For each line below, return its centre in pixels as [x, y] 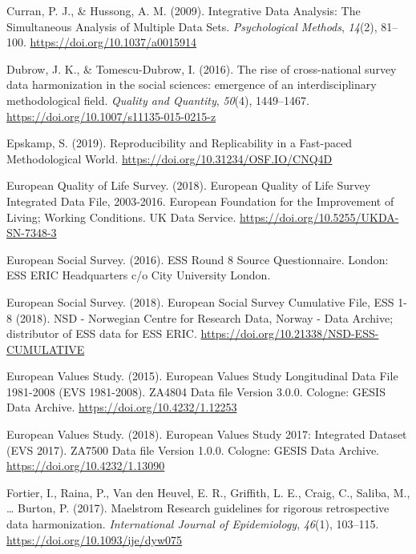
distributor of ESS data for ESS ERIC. [102, 333]
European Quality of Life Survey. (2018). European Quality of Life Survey [189, 185]
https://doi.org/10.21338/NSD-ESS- [290, 333]
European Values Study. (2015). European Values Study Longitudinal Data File [202, 376]
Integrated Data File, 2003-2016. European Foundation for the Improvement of [200, 201]
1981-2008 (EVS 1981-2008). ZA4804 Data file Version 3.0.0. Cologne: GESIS [196, 391]
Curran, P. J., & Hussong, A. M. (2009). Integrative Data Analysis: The [184, 10]
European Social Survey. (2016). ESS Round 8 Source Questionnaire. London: [198, 259]
